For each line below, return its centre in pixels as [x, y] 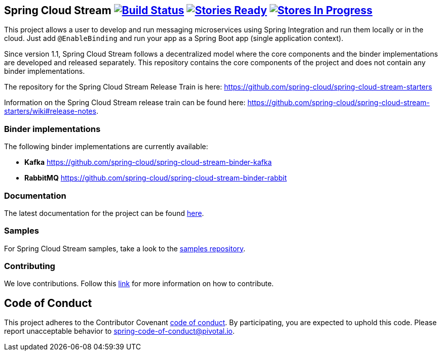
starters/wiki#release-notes [50, 111]
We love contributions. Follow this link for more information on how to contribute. [139, 284]
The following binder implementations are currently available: [106, 147]
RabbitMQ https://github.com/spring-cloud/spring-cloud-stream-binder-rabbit [156, 178]
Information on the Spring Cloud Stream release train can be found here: [125, 103]
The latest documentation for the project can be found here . [104, 213]
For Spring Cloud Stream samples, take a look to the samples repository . [125, 248]
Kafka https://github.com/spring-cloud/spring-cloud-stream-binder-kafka [148, 162]
